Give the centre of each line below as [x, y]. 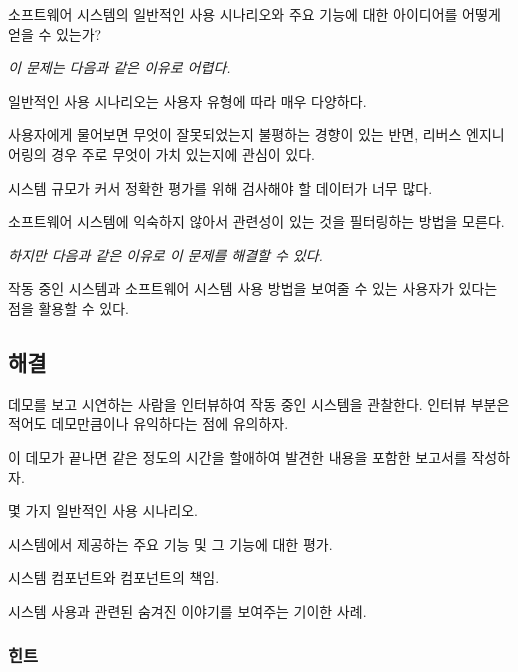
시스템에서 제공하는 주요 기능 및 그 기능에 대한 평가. [170, 543]
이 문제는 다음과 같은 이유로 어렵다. [119, 67]
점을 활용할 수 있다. [68, 307]
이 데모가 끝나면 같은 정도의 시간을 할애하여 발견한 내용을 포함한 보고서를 [237, 456]
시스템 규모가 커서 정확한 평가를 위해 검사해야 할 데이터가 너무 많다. [220, 187]
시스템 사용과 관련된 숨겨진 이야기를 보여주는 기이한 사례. [187, 610]
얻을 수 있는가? [55, 33]
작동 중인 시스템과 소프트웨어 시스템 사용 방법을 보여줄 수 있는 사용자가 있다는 [253, 288]
